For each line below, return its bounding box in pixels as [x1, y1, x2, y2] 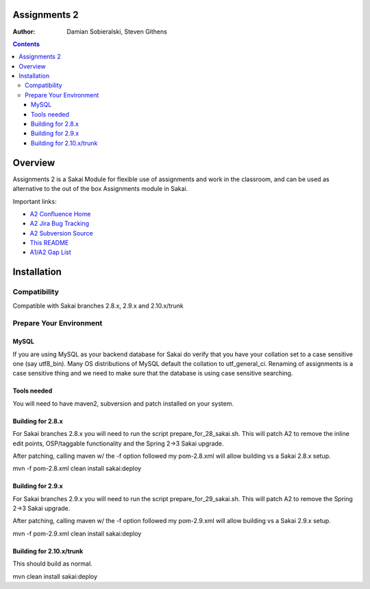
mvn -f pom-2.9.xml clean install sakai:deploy [12, 529, 142, 538]
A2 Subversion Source [29, 229, 93, 237]
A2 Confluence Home [29, 209, 91, 218]
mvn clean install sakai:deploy [12, 572, 98, 580]
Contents [12, 40, 40, 48]
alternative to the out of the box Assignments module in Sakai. [12, 185, 188, 193]
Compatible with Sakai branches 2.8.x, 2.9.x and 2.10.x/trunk [12, 301, 184, 310]
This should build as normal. [12, 559, 92, 568]
